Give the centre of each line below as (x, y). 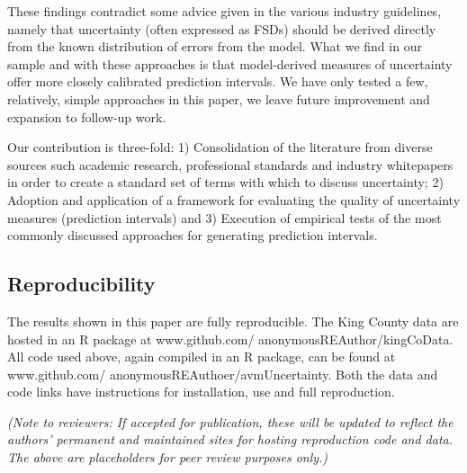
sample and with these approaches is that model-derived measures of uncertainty (230, 63)
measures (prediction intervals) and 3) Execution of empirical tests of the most (225, 217)
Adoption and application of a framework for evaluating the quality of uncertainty (234, 199)
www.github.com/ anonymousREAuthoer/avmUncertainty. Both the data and (223, 374)
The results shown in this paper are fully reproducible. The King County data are (233, 321)
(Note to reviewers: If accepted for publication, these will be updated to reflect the (230, 421)
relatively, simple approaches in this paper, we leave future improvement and (219, 98)
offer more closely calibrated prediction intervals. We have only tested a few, (218, 81)
